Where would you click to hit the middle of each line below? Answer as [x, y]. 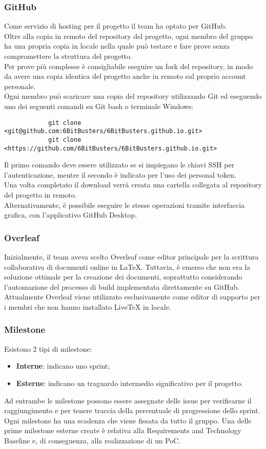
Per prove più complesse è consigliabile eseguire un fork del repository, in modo [129, 66]
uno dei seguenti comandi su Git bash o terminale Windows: [99, 106]
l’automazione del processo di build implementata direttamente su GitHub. [122, 286]
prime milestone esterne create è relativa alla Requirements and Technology [123, 430]
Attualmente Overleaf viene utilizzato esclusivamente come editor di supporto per [132, 297]
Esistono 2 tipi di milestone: [48, 348]
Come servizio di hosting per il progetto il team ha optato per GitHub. [116, 26]
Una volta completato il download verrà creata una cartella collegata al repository [133, 185]
